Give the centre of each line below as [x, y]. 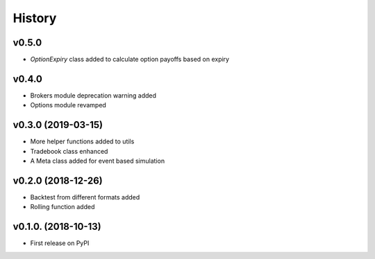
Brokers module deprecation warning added [93, 95]
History [35, 18]
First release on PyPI [60, 243]
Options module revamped [68, 105]
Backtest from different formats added [85, 197]
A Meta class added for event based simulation [98, 161]
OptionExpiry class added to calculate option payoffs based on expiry [130, 60]
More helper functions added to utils [82, 141]
